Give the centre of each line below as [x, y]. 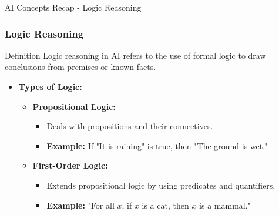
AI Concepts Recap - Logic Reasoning [73, 7]
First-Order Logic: [70, 165]
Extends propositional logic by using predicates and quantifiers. [161, 185]
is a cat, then [165, 205]
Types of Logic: [50, 86]
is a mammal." [225, 205]
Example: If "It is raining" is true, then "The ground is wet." [157, 145]
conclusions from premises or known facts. [80, 67]
